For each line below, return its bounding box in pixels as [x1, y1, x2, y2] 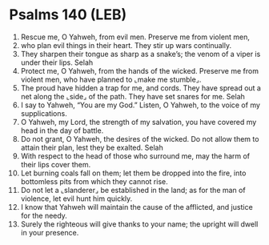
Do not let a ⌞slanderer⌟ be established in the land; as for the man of [20, 185, 247, 195]
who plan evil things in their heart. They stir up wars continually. [20, 40, 231, 50]
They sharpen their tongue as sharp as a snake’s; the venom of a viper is [20, 49, 261, 58]
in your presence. [20, 227, 79, 237]
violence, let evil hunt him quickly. [20, 194, 133, 203]
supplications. [20, 108, 67, 118]
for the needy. [20, 211, 67, 220]
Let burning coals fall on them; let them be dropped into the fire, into [20, 168, 247, 178]
